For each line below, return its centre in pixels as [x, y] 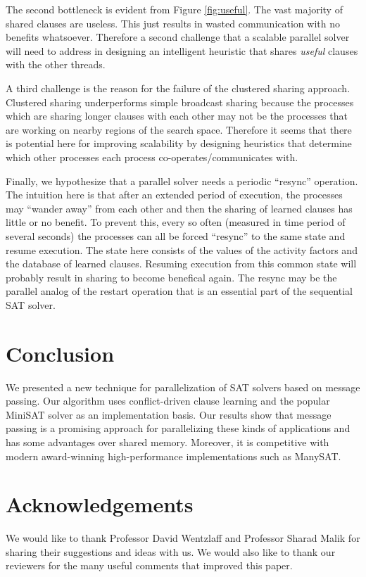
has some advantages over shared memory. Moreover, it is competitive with [168, 442]
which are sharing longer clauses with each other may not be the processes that [177, 116]
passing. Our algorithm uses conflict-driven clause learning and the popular [168, 401]
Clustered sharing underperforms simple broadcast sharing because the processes [180, 102]
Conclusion [60, 353]
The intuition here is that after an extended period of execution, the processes [174, 195]
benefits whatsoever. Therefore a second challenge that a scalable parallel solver [178, 37]
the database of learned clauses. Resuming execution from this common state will [181, 264]
